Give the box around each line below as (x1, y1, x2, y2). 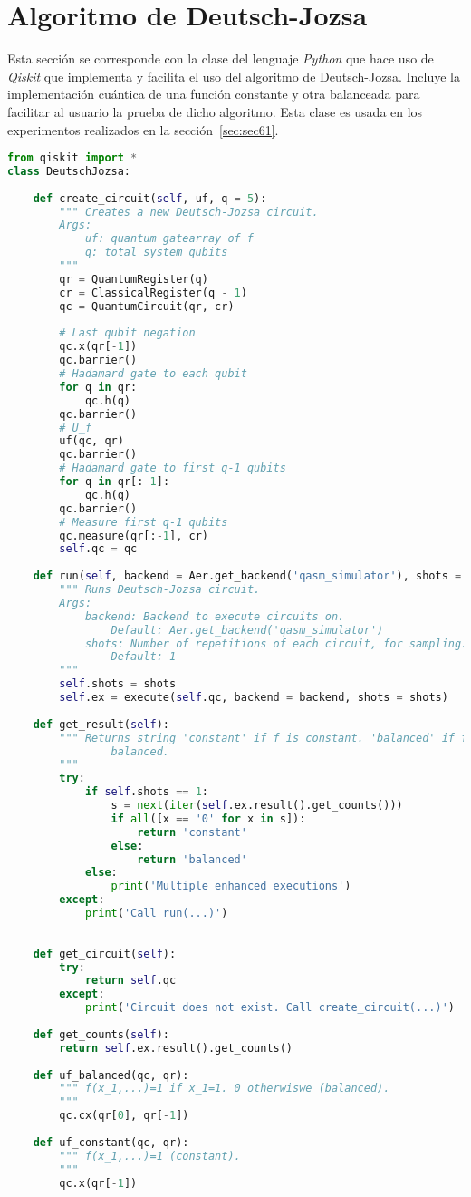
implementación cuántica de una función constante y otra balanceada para (7, 84, 420, 103)
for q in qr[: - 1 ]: (59, 475, 170, 489)
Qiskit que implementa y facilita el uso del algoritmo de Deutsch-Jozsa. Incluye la (7, 66, 460, 85)
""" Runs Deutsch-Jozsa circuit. (59, 583, 261, 597)
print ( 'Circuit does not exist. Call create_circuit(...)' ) (84, 1001, 455, 1015)
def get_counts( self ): (33, 1027, 169, 1041)
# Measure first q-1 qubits (59, 515, 228, 529)
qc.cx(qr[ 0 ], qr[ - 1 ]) (59, 1109, 189, 1123)
